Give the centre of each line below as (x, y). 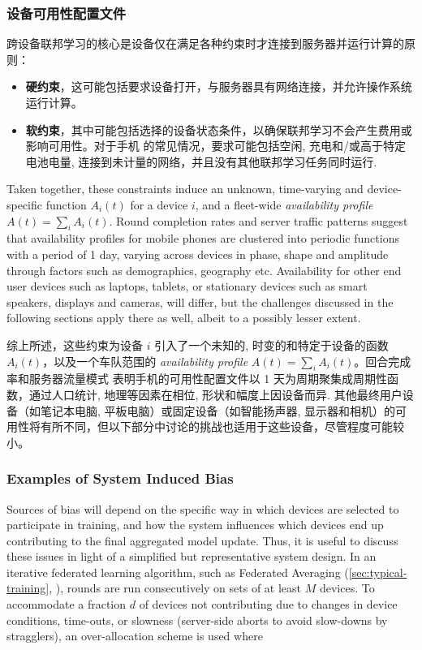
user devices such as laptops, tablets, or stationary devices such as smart (187, 286)
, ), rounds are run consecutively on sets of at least (175, 588)
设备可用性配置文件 (67, 13)
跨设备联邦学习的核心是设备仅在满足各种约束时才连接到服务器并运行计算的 (205, 43)
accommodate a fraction (67, 604)
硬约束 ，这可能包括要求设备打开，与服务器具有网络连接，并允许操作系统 (219, 86)
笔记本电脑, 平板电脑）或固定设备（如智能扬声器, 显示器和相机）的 (218, 410)
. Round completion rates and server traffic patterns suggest (258, 220)
